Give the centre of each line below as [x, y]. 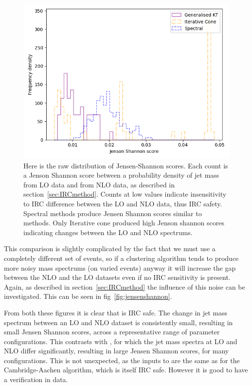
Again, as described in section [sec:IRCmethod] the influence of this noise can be [125, 286]
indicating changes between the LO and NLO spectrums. [108, 232]
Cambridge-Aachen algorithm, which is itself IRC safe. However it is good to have [126, 370]
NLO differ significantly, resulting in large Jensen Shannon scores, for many [117, 351]
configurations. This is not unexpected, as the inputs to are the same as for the [122, 360]
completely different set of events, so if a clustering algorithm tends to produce [121, 258]
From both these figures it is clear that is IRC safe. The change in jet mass [116, 312]
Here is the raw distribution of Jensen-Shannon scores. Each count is [126, 165]
